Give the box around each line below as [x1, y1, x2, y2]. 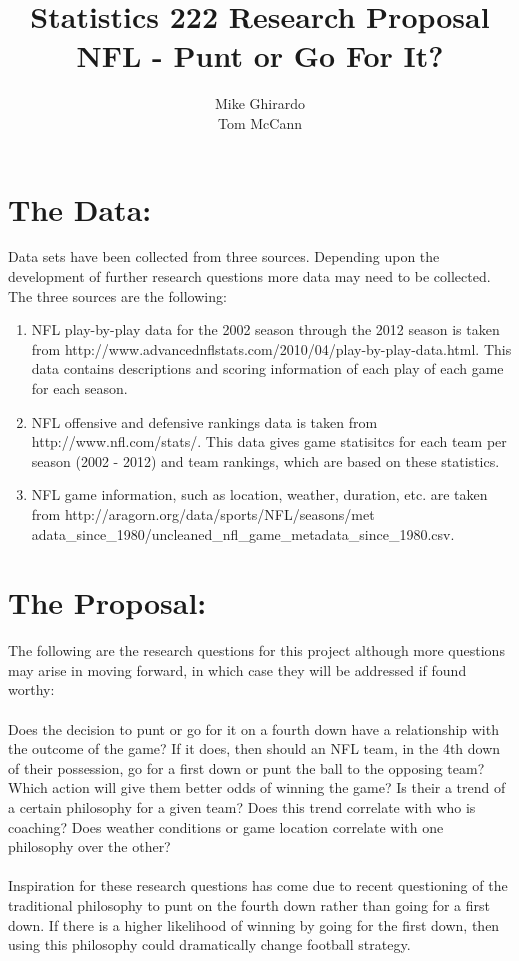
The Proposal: [8, 582, 207, 623]
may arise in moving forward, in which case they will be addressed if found [8, 659, 467, 680]
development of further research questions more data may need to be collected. [8, 266, 491, 287]
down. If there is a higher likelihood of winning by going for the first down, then [8, 914, 500, 935]
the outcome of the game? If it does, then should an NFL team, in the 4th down [8, 738, 501, 759]
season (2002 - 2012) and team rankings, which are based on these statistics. [31, 450, 500, 471]
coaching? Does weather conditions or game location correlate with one [8, 816, 444, 837]
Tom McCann [218, 112, 302, 133]
